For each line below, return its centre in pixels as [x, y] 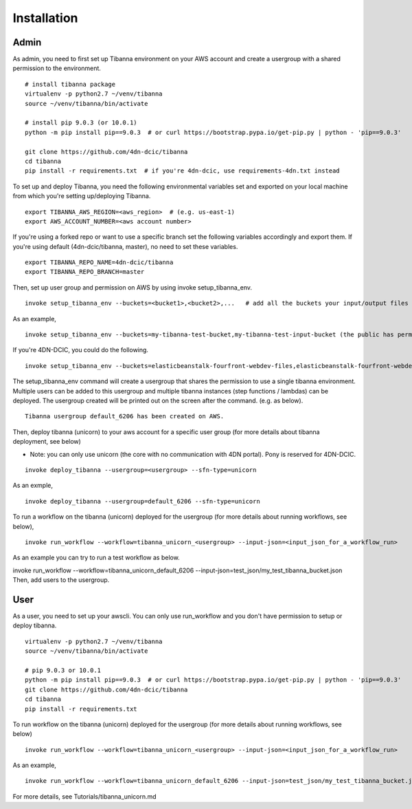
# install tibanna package [70, 84]
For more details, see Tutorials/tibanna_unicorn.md [85, 796]
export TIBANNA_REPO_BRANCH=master [85, 272]
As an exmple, [33, 486]
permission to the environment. [57, 68]
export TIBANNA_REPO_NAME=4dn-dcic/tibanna [99, 262]
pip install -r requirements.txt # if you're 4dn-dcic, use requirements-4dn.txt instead [182, 171]
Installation [45, 18]
